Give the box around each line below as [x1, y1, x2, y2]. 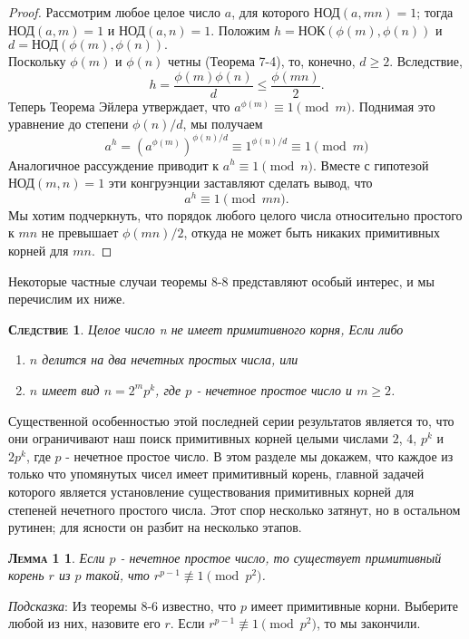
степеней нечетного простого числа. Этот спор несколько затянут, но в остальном [8, 499, 461, 518]
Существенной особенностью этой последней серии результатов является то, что [8, 411, 454, 430]
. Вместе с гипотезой [313, 155, 429, 174]
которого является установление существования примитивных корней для [8, 481, 415, 500]
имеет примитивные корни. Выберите [250, 595, 458, 615]
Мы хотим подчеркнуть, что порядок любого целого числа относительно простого [8, 205, 463, 224]
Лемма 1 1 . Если [8, 547, 105, 566]
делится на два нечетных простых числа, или [42, 350, 298, 369]
